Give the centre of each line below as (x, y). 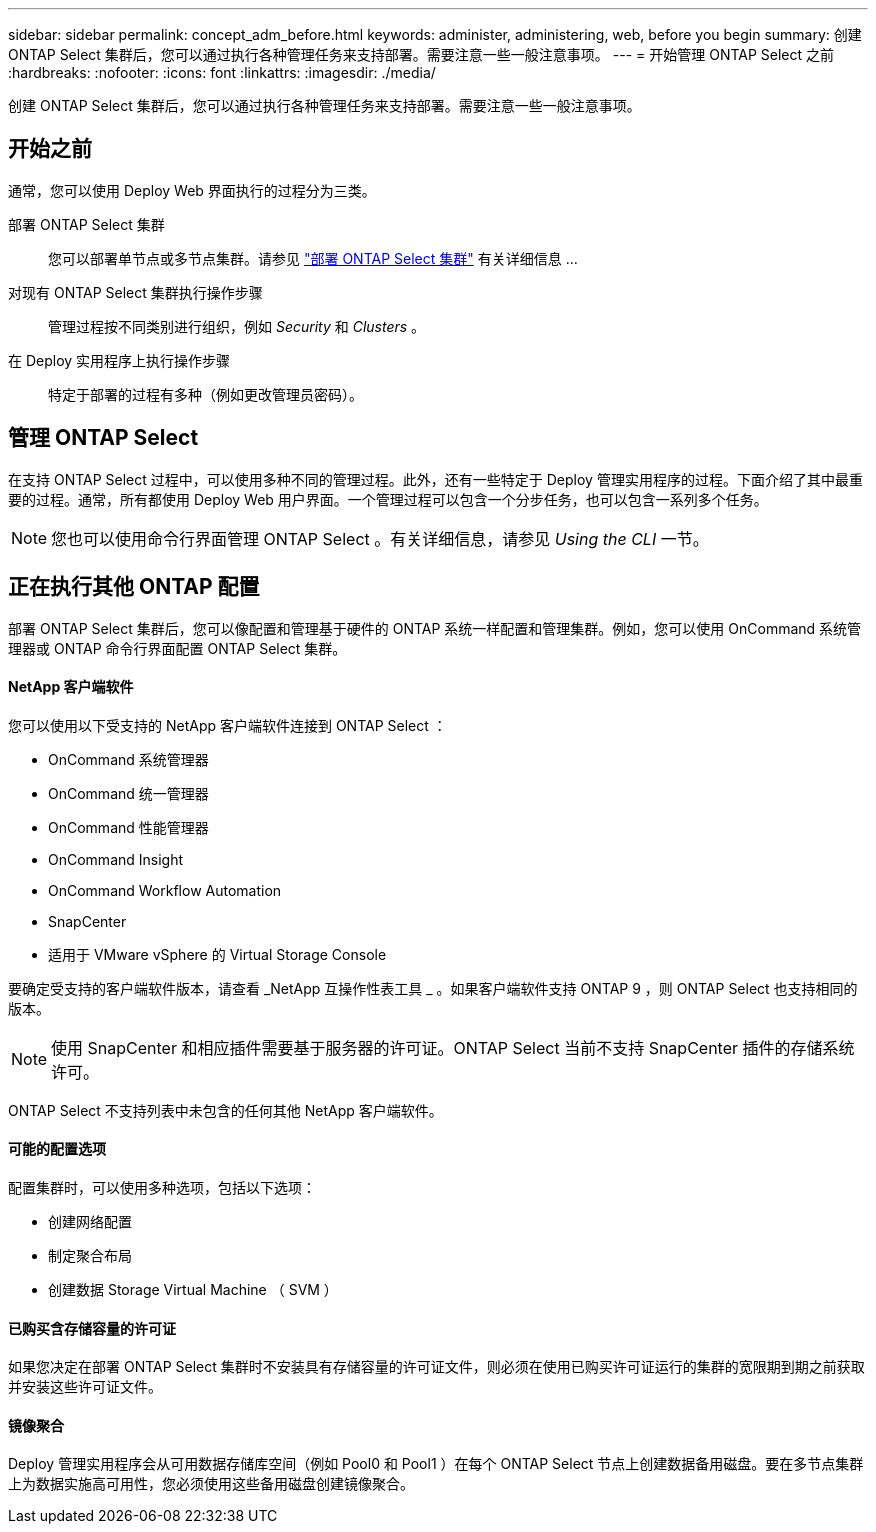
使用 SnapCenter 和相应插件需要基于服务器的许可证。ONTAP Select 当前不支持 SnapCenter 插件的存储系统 (453, 1047)
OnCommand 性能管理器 (128, 827)
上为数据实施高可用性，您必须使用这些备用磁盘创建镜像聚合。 (211, 1484)
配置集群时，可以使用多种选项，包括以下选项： (162, 1187)
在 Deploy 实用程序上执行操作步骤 (119, 360)
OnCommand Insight (116, 859)
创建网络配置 (90, 1221)
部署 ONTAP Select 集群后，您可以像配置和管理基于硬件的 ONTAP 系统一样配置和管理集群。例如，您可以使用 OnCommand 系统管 (435, 628)
